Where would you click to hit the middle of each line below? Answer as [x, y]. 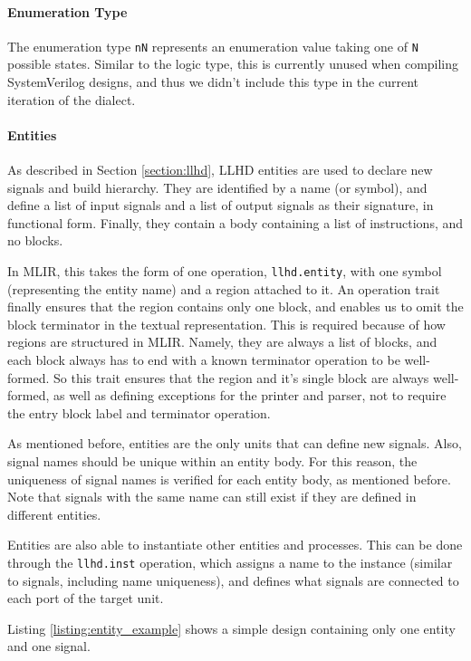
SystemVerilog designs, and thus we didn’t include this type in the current [213, 82]
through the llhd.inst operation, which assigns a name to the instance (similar [230, 562]
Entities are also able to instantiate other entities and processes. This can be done [235, 545]
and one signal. [49, 646]
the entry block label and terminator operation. [139, 412]
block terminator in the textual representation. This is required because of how [226, 324]
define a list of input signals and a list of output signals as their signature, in [221, 205]
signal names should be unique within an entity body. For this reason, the [212, 461]
